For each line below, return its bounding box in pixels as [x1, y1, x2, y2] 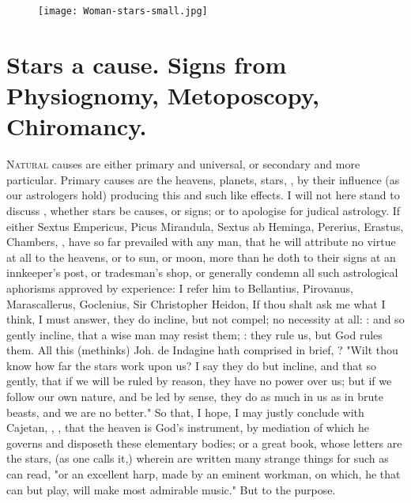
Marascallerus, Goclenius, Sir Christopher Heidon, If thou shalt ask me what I [6, 295, 386, 312]
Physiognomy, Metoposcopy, [6, 79, 319, 112]
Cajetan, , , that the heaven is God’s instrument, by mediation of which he [6, 419, 369, 436]
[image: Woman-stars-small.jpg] [38, 6, 208, 17]
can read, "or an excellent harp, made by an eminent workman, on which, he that [6, 466, 401, 482]
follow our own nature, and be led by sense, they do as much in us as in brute [6, 388, 383, 405]
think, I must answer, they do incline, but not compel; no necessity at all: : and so [6, 311, 405, 327]
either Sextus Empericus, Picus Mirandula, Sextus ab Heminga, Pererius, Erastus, [6, 217, 404, 234]
